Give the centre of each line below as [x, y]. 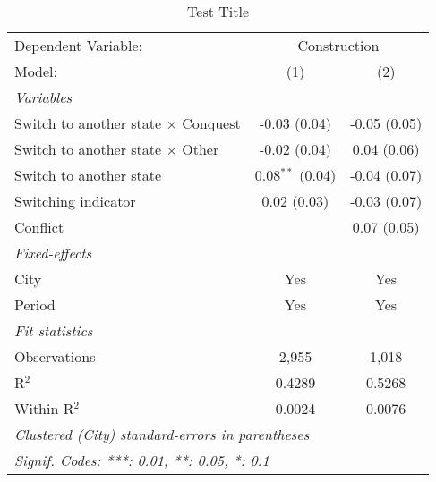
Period [35, 304]
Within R [44, 408]
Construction [338, 45]
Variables [43, 97]
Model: [36, 71]
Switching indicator [75, 201]
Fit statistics [54, 330]
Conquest [211, 123]
